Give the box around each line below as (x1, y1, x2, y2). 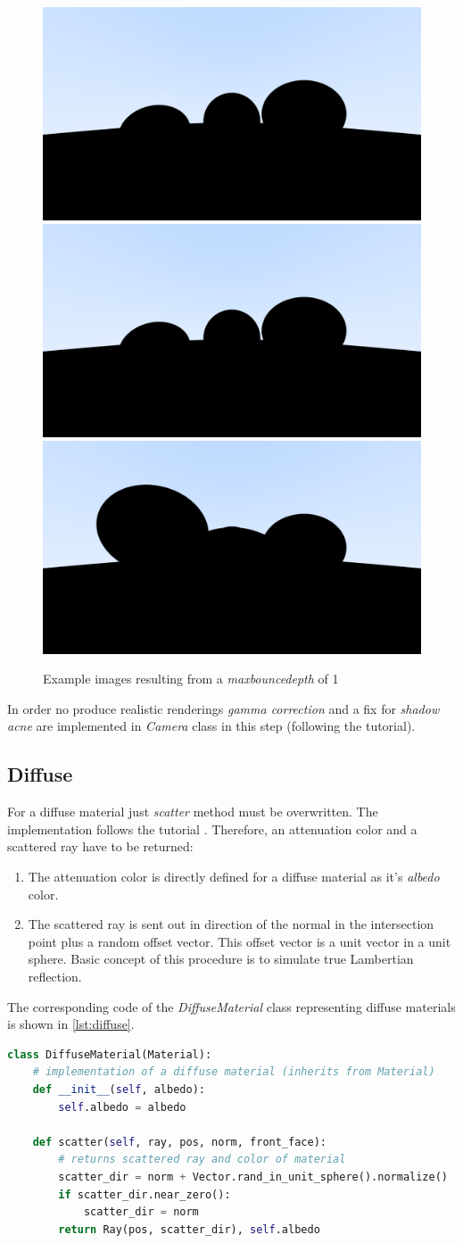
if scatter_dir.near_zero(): (58, 1188, 231, 1201)
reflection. (28, 967, 82, 986)
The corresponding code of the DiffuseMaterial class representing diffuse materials (7, 997, 456, 1015)
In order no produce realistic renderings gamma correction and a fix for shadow (7, 699, 440, 717)
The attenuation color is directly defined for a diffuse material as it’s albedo (28, 867, 440, 886)
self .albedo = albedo (58, 1100, 186, 1114)
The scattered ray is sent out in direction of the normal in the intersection (28, 915, 434, 933)
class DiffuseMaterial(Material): (7, 1048, 212, 1061)
